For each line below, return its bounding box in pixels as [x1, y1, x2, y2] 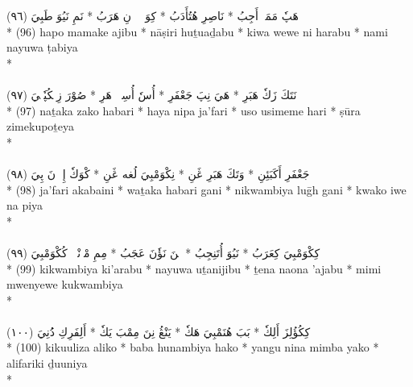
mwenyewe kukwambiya [6, 276, 123, 293]
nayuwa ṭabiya [6, 39, 78, 56]
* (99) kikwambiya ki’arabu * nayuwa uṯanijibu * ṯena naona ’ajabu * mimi [6, 260, 382, 277]
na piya [6, 197, 43, 214]
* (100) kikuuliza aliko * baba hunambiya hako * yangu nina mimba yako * [6, 339, 379, 356]
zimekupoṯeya [6, 118, 74, 135]
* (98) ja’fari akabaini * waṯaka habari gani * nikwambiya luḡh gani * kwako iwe [6, 181, 407, 198]
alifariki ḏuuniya [6, 355, 88, 372]
